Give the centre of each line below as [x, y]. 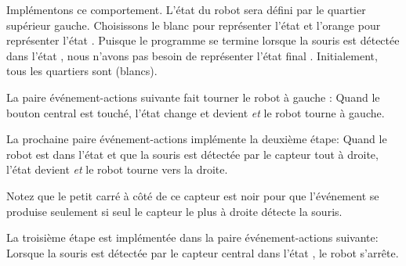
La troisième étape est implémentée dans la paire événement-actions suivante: [192, 237]
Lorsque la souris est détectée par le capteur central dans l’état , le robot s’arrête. [203, 252]
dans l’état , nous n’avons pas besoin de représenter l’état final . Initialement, [192, 55]
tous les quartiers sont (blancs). [82, 71]
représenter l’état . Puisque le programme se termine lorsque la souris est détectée [203, 40]
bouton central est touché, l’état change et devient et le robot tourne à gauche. [196, 112]
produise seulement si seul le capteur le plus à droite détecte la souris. [174, 211]
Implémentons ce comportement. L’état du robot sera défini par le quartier [186, 9]
